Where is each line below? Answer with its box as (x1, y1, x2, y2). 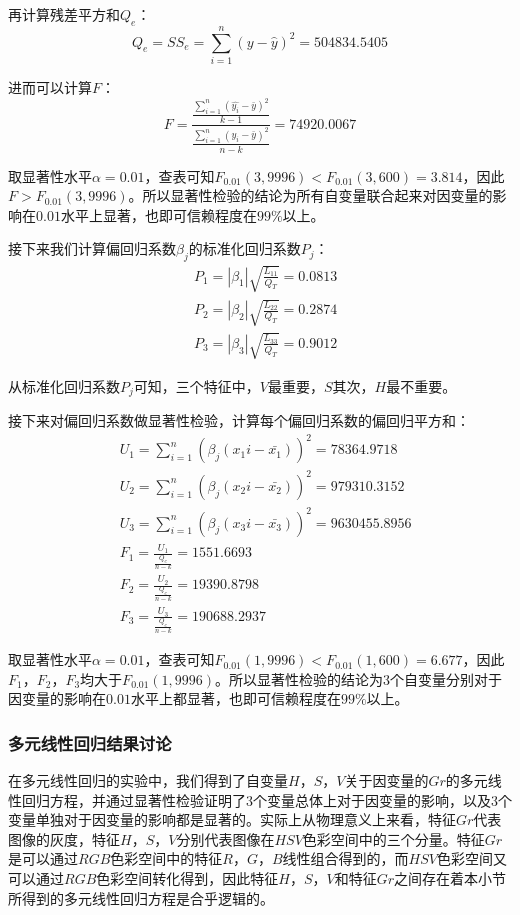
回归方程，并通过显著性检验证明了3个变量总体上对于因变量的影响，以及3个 (21, 789, 512, 810)
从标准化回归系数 (8, 375, 120, 396)
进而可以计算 (8, 76, 92, 97)
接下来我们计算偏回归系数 (8, 238, 176, 259)
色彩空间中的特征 (110, 848, 223, 869)
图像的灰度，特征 (8, 828, 120, 849)
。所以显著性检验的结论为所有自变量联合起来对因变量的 (128, 185, 493, 206)
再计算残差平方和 (8, 4, 120, 24)
